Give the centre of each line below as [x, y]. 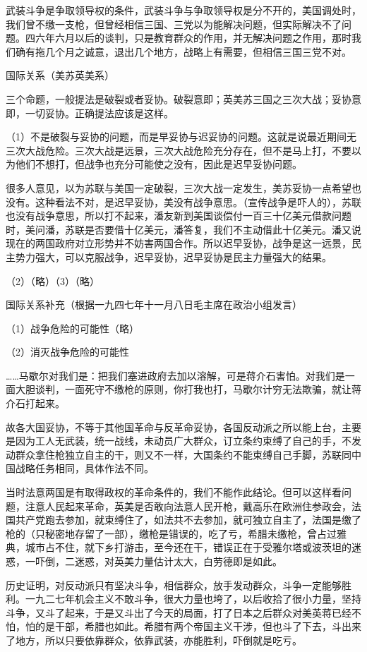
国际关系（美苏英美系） [60, 75]
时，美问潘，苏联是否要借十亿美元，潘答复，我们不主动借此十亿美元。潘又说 [183, 229]
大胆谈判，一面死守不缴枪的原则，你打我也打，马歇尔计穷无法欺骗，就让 [183, 389]
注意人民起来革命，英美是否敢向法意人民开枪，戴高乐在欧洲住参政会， [188, 506]
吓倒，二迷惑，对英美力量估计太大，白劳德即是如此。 [158, 561]
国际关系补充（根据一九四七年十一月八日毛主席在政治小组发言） [154, 304]
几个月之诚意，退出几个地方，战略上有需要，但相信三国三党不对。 [198, 51]
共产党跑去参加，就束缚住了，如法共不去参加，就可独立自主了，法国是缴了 [188, 520]
